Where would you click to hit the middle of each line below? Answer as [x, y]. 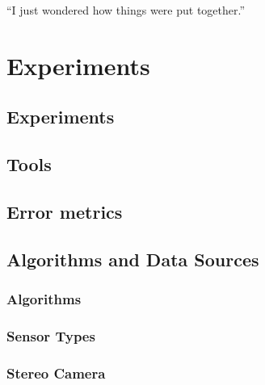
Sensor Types [51, 335]
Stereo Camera [56, 372]
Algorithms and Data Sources [133, 259]
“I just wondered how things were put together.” [126, 10]
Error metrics [65, 211]
